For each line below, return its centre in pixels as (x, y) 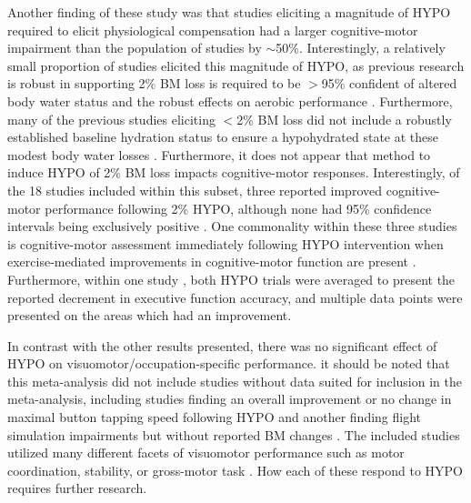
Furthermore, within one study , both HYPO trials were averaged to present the (231, 279)
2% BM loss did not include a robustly (344, 119)
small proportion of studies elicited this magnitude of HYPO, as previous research (236, 65)
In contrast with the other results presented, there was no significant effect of (222, 345)
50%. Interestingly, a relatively (361, 48)
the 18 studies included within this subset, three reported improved (195, 190)
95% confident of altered (389, 83)
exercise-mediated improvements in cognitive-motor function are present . (212, 262)
